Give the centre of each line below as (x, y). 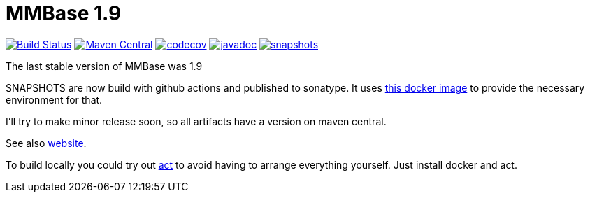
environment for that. (54, 99)
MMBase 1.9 (64, 13)
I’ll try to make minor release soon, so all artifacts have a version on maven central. (196, 121)
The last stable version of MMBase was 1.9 (104, 66)
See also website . (46, 143)
